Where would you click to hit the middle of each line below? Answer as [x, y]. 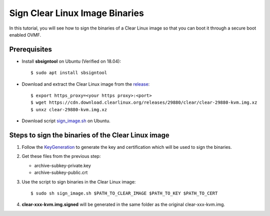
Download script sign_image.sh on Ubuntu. [66, 121]
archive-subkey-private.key [62, 165]
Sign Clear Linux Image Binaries [77, 13]
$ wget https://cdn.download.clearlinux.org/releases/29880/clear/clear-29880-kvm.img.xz [144, 102]
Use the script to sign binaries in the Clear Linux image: [79, 182]
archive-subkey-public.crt [61, 172]
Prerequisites [30, 49]
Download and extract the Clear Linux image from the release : [86, 84]
